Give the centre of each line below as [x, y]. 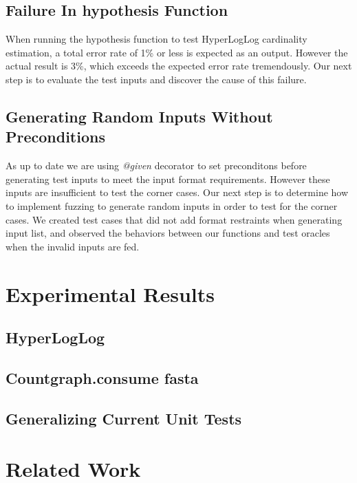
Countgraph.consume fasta [102, 377]
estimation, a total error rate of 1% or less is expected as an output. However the [177, 52]
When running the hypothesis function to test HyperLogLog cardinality [156, 39]
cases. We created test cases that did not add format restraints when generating [174, 219]
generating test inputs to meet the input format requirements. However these [168, 179]
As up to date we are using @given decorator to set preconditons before [156, 165]
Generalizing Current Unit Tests [124, 418]
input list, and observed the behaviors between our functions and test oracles [168, 233]
